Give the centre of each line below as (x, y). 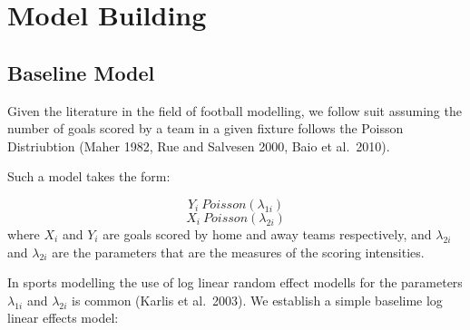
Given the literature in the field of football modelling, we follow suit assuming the (235, 110)
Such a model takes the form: (89, 176)
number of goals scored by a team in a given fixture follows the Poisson (206, 128)
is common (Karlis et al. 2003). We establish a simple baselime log (257, 300)
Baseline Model (81, 72)
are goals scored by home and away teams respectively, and (267, 233)
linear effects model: (63, 318)
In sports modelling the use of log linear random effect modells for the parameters (235, 282)
